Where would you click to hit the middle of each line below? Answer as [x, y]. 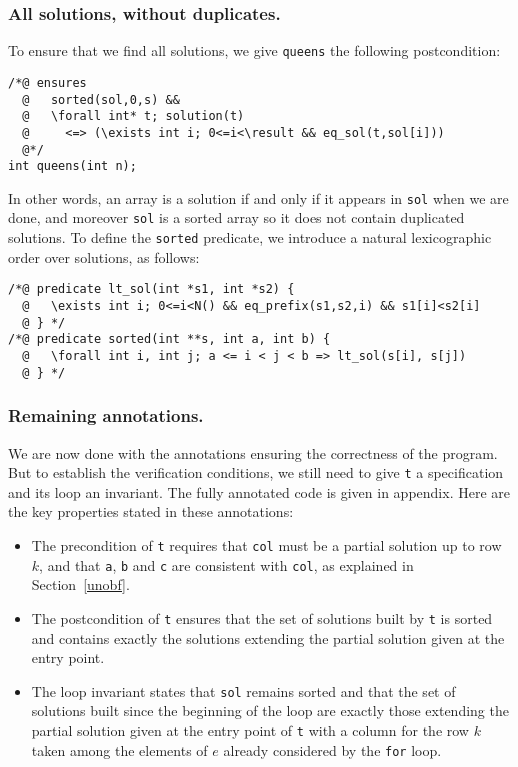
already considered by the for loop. [332, 749]
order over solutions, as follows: [104, 256]
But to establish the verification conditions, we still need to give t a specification [256, 472]
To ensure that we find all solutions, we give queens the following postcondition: [254, 50]
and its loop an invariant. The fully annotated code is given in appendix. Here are [259, 491]
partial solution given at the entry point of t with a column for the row [250, 729]
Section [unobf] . [80, 584]
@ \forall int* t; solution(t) [133, 116]
